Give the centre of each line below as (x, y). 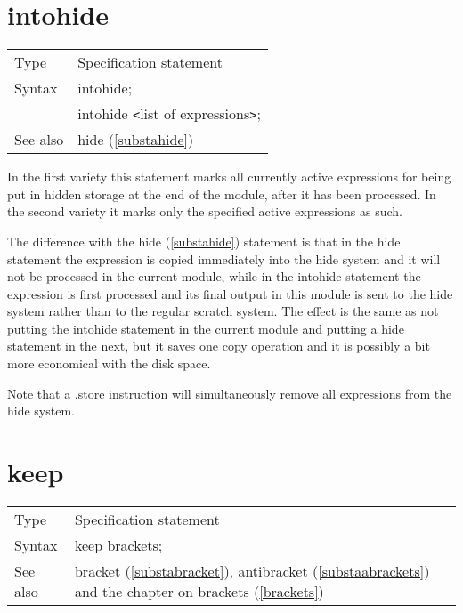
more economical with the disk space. (109, 363)
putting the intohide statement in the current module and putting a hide (206, 328)
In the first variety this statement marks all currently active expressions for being (229, 177)
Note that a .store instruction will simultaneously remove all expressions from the (230, 393)
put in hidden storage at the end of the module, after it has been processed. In (222, 194)
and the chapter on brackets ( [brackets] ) (199, 591)
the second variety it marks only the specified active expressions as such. (205, 211)
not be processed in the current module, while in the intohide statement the (214, 276)
